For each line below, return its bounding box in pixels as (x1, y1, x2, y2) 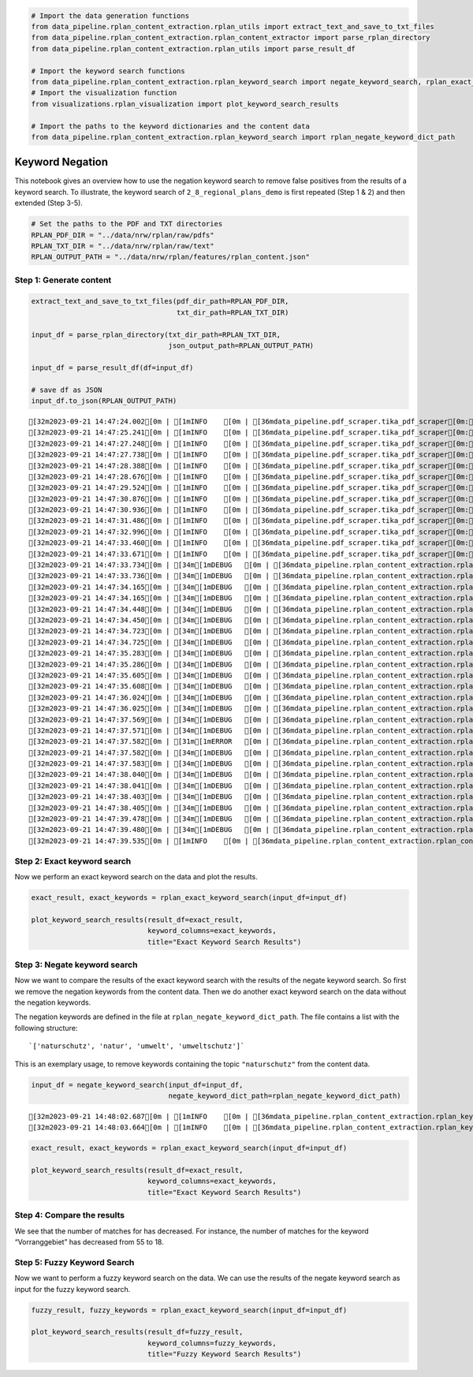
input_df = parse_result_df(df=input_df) (31, 363, 194, 372)
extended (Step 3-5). (14, 198, 83, 208)
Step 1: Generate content (14, 274, 112, 285)
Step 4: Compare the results (14, 1210, 125, 1221)
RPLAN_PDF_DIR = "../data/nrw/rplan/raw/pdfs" (31, 230, 214, 240)
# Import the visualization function (31, 88, 177, 98)
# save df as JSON (31, 385, 102, 394)
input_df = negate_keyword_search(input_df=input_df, (31, 1080, 244, 1089)
